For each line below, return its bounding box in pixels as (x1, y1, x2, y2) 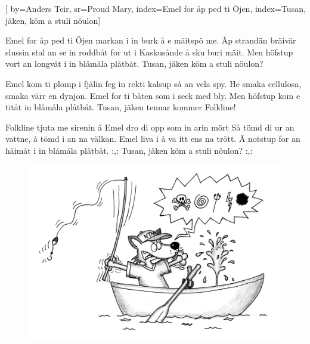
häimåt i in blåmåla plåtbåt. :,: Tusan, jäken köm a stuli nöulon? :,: (5, 144, 253, 156)
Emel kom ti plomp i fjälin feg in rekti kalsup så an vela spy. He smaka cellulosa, (5, 77, 302, 89)
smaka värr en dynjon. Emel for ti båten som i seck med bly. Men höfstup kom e (5, 89, 300, 101)
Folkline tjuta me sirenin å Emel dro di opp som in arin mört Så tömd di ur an (5, 120, 294, 133)
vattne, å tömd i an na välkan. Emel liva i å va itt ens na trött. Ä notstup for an (5, 132, 300, 145)
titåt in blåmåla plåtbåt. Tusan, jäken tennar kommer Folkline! (5, 101, 236, 113)
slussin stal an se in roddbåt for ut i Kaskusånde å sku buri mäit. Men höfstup (5, 45, 293, 58)
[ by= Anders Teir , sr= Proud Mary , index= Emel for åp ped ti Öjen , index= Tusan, (5, 2, 306, 14)
